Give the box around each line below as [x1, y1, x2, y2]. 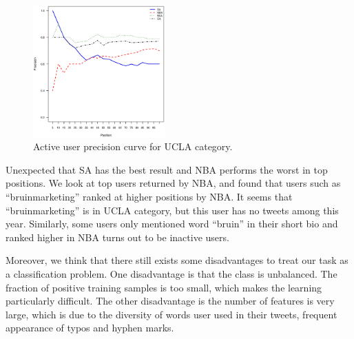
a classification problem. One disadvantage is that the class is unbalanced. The [6, 266, 337, 280]
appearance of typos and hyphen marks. [6, 320, 174, 335]
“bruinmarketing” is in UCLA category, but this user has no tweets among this [6, 203, 339, 217]
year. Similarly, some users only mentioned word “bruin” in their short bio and [6, 216, 338, 231]
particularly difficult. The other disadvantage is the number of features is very [6, 294, 335, 308]
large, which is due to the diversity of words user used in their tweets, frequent [6, 307, 337, 321]
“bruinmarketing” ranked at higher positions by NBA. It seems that [6, 189, 293, 203]
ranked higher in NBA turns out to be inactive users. [6, 229, 229, 244]
